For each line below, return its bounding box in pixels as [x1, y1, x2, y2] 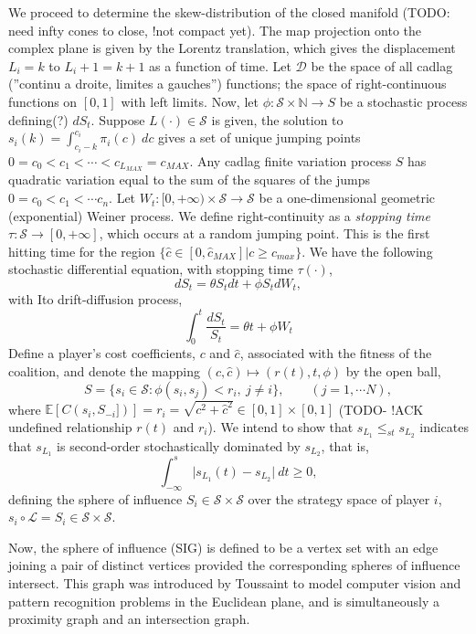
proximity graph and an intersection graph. [8, 609, 250, 629]
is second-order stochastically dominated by [57, 436, 301, 455]
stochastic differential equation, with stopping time [8, 259, 293, 279]
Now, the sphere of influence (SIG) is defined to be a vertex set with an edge [8, 537, 439, 556]
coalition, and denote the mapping [8, 361, 201, 380]
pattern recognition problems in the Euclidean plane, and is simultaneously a [8, 591, 439, 610]
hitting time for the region [8, 241, 155, 260]
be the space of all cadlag [311, 56, 453, 75]
